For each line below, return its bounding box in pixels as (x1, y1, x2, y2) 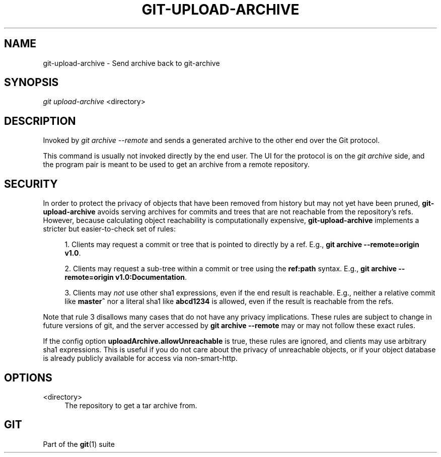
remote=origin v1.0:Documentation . (64, 273, 187, 282)
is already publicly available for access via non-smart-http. (43, 354, 238, 363)
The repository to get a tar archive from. (64, 401, 197, 410)
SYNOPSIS (4, 76, 59, 89)
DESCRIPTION (4, 114, 76, 127)
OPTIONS (4, 371, 52, 384)
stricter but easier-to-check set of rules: (43, 224, 176, 234)
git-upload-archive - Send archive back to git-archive (43, 58, 220, 67)
